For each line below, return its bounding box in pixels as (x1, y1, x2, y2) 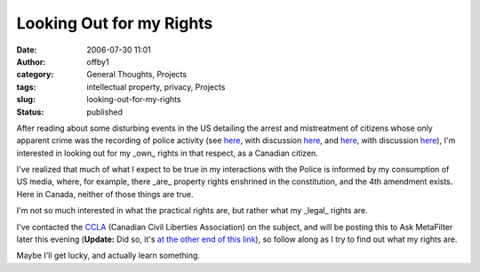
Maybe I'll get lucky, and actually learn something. (16, 250, 200, 261)
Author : (16, 56, 46, 67)
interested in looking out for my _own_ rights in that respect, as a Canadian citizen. (16, 148, 319, 158)
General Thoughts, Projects (86, 69, 187, 80)
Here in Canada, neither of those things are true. (16, 188, 194, 199)
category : (16, 69, 54, 80)
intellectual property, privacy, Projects (86, 81, 226, 92)
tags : (16, 81, 36, 92)
